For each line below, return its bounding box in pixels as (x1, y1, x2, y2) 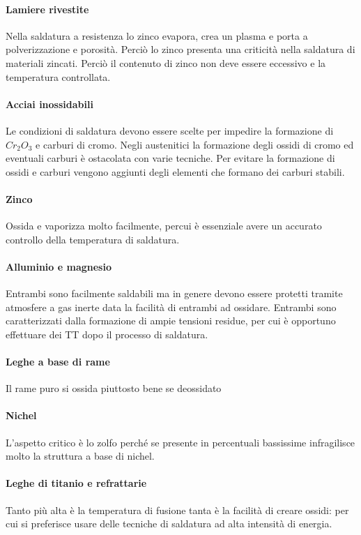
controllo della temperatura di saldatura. (6, 232, 180, 246)
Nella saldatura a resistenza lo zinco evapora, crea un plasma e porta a (6, 28, 308, 43)
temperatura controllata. (6, 69, 111, 84)
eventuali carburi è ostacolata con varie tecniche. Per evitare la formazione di (6, 151, 335, 165)
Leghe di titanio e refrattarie (6, 476, 147, 490)
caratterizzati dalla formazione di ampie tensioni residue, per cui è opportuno (6, 313, 336, 328)
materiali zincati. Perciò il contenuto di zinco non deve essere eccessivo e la (6, 55, 326, 70)
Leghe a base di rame (6, 354, 110, 369)
